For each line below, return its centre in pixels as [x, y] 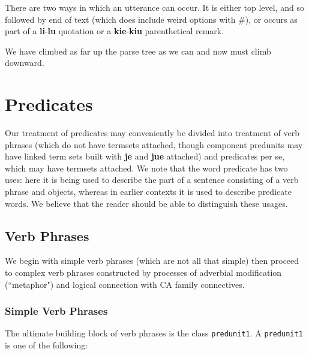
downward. [25, 63]
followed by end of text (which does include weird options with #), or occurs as [151, 19]
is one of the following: [46, 345]
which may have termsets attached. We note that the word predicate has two [146, 168]
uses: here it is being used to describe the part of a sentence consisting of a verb [152, 180]
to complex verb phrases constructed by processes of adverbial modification [143, 273]
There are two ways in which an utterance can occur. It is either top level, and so [154, 7]
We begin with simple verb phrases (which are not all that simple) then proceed [152, 261]
